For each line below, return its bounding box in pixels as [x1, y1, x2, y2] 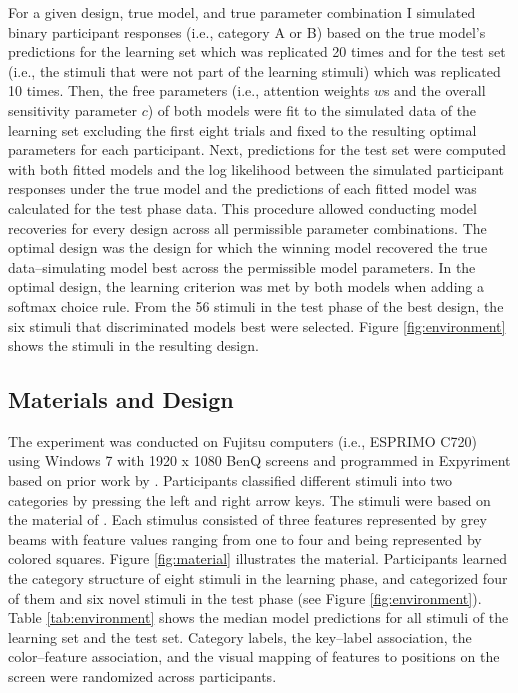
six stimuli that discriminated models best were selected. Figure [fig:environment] [8, 315, 506, 336]
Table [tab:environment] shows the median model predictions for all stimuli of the [8, 607, 509, 628]
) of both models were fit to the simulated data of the [147, 99, 477, 120]
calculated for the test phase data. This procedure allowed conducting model [8, 197, 477, 218]
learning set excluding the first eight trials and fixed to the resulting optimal [8, 119, 477, 140]
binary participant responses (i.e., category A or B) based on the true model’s [8, 21, 486, 42]
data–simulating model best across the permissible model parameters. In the [8, 256, 476, 277]
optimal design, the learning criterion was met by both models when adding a [8, 276, 484, 297]
